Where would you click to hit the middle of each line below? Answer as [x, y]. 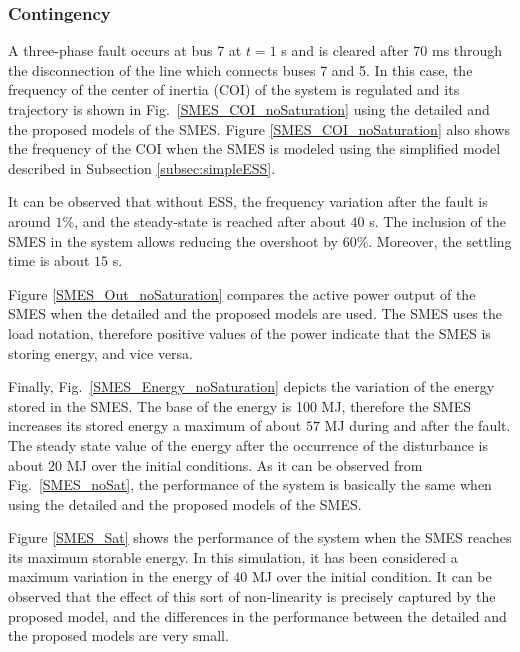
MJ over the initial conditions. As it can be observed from [244, 464]
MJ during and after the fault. [417, 425]
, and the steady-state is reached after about [210, 220]
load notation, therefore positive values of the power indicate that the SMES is [249, 332]
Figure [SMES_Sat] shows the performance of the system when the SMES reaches [260, 537]
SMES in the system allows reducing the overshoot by [173, 240]
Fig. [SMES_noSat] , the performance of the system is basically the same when [250, 484]
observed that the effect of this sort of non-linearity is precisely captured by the [252, 596]
